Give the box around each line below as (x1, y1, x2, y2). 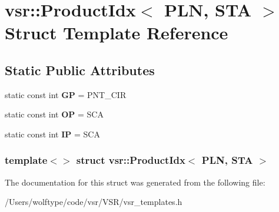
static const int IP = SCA (5, 127, 100, 140)
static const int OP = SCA (5, 108, 104, 120)
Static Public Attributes (5, 60, 155, 79)
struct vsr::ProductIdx (76, 153, 185, 167)
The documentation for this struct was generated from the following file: (5, 176, 265, 188)
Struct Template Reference (5, 21, 228, 45)
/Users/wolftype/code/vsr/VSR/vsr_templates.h (5, 196, 182, 208)
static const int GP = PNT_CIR (5, 88, 127, 100)
